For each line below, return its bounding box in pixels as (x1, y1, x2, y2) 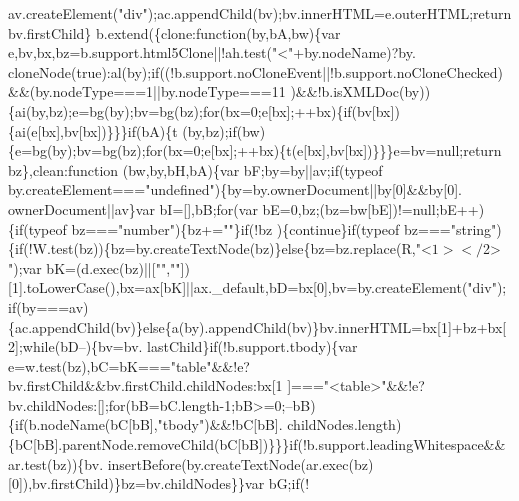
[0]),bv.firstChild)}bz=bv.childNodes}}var (8, 473, 265, 494)
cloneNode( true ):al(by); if (8, 61, 160, 82)
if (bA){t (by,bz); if (127, 120, 237, 141)
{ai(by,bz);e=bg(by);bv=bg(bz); (8, 100, 203, 121)
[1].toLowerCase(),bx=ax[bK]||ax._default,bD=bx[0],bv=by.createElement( (8, 277, 468, 298)
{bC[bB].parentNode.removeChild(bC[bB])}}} (8, 434, 290, 455)
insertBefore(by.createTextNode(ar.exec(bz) (107, 453, 374, 474)
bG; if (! (268, 473, 310, 494)
